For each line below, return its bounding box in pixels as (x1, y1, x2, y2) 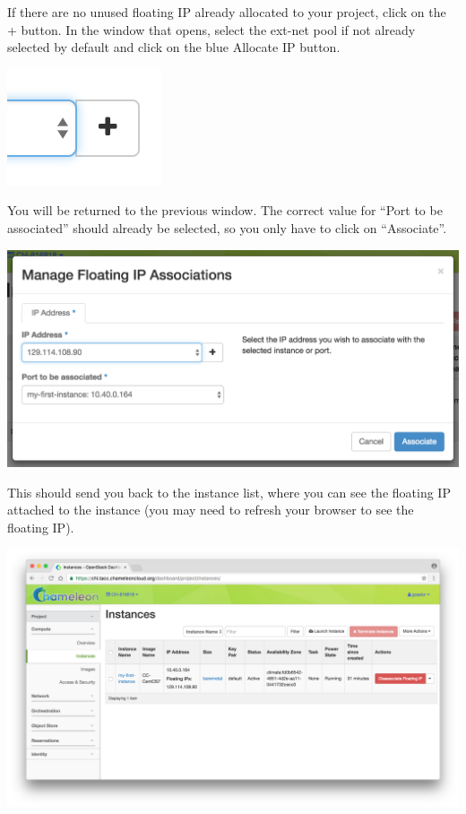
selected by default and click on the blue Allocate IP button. (7, 38, 341, 56)
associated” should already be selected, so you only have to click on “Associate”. (7, 218, 447, 237)
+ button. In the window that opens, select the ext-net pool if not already (7, 20, 416, 39)
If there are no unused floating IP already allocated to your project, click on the (7, 3, 446, 21)
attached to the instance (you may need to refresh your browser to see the (7, 500, 414, 519)
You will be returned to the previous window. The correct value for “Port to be (7, 201, 443, 220)
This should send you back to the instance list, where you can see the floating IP (7, 482, 451, 501)
